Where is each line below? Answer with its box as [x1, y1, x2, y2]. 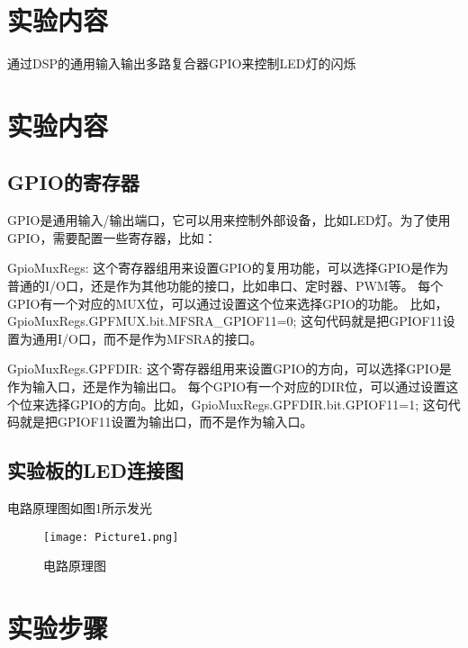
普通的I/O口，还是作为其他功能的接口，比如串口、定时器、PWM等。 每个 [7, 276, 444, 295]
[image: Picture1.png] [43, 530, 179, 544]
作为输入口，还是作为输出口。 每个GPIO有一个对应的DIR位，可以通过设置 [7, 377, 446, 396]
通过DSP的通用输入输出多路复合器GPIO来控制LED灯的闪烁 [7, 54, 356, 73]
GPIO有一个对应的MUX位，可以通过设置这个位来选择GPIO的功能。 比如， [7, 293, 448, 312]
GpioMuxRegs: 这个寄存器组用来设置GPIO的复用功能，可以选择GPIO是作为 [7, 258, 449, 277]
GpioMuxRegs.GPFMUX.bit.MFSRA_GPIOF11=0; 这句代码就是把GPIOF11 [7, 311, 443, 330]
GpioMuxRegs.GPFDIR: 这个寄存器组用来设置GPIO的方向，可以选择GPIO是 [7, 359, 452, 378]
